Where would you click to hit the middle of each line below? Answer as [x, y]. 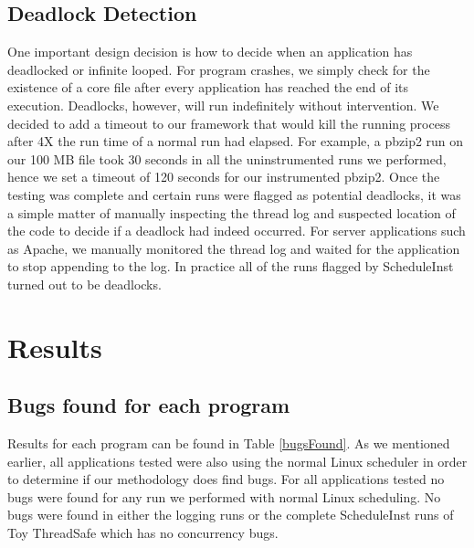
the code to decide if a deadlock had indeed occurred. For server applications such [237, 231]
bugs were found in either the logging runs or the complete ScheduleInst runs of [231, 515]
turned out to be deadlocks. [84, 284]
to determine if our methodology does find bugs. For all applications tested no [226, 479]
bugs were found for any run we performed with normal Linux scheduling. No [224, 496]
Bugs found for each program [149, 405]
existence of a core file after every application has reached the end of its [208, 87]
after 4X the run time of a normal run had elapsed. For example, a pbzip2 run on [236, 141]
